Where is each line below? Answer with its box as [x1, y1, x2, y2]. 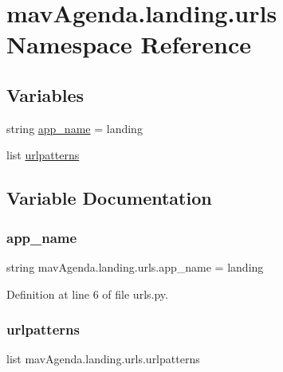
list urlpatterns [6, 147, 80, 163]
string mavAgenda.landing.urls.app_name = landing [6, 258, 264, 275]
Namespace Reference [6, 28, 251, 61]
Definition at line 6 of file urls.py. [6, 285, 168, 302]
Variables [6, 82, 85, 107]
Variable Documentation [6, 186, 212, 210]
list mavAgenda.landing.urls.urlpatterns [6, 350, 200, 367]
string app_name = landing [6, 119, 143, 136]
